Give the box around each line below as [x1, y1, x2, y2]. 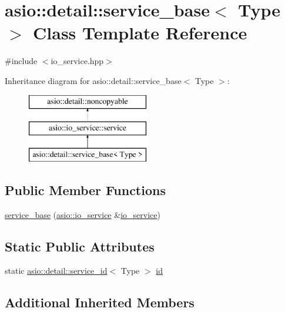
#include [5, 55, 38, 67]
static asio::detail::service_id [5, 264, 108, 277]
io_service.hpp [51, 55, 104, 67]
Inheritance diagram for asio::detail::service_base [5, 74, 182, 86]
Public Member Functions [5, 180, 166, 199]
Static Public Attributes [5, 237, 155, 255]
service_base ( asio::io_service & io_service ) [5, 208, 160, 220]
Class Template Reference [33, 21, 247, 45]
